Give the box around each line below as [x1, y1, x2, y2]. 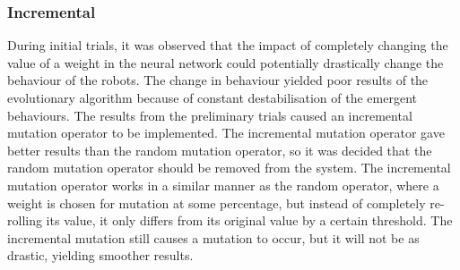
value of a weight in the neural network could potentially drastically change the [7, 53, 444, 72]
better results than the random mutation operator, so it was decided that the [7, 140, 432, 159]
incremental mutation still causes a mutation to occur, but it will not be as [7, 228, 420, 247]
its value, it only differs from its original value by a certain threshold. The [46, 211, 453, 230]
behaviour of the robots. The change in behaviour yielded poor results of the [7, 71, 429, 89]
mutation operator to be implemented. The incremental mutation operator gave [7, 123, 445, 142]
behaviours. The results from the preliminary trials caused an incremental [7, 105, 412, 124]
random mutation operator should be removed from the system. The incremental [7, 158, 451, 177]
